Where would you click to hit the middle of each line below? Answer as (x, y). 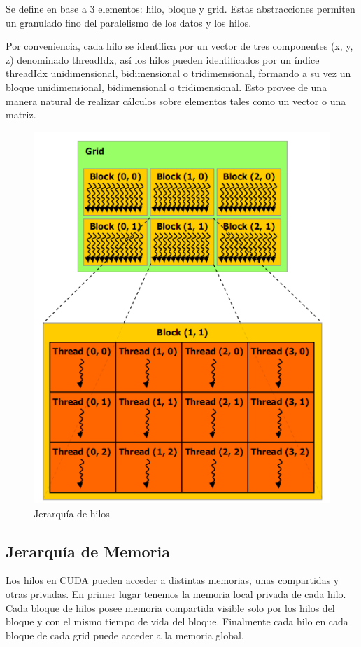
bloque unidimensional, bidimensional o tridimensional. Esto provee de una (167, 86)
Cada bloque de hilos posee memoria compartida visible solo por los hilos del (170, 607)
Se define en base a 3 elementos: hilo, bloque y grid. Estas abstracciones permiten (180, 8)
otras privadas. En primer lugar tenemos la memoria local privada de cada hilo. (176, 594)
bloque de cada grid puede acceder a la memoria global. (125, 635)
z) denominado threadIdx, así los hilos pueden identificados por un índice (163, 59)
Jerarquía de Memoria (88, 551)
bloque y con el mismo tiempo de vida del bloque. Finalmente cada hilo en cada (177, 621)
